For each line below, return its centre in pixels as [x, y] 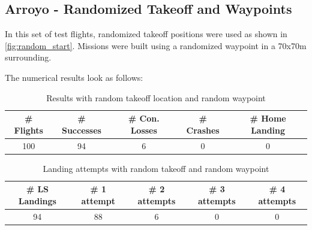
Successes [81, 130]
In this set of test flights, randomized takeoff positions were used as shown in [146, 34]
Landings [37, 200]
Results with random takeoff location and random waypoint [156, 97]
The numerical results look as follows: [74, 77]
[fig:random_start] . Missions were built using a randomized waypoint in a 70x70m [156, 45]
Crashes [203, 130]
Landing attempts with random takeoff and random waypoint [156, 168]
